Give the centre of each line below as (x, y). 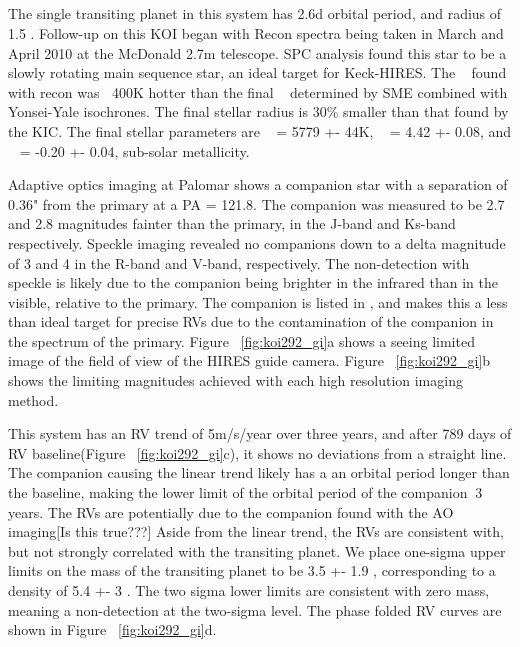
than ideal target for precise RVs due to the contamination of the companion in (251, 321)
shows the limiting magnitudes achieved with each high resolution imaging (235, 380)
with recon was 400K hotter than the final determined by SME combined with (258, 91)
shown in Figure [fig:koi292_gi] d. (112, 629)
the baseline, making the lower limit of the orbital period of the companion (238, 492)
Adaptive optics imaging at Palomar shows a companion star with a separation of (258, 184)
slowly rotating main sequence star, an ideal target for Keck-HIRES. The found (257, 72)
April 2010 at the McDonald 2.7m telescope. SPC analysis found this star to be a (257, 52)
